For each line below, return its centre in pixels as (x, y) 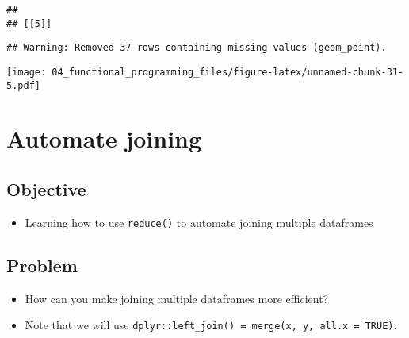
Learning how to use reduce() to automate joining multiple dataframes (199, 222)
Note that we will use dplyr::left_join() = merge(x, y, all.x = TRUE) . (211, 325)
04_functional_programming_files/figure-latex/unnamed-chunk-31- (228, 72)
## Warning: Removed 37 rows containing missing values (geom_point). (197, 48)
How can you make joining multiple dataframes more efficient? (177, 298)
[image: (27, 72)
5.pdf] (23, 85)
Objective (46, 189)
